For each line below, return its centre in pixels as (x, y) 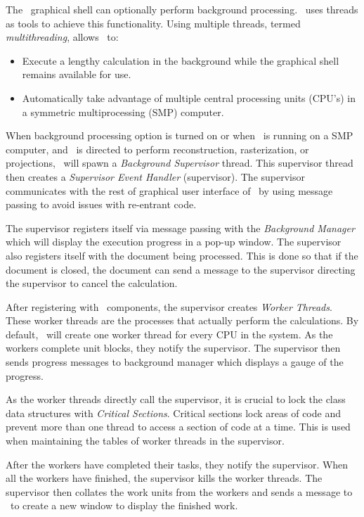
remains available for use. (77, 74)
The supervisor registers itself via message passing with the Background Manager (180, 228)
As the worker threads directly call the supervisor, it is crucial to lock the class (176, 399)
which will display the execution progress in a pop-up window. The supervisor (174, 242)
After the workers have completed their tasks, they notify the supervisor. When (177, 464)
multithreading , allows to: (62, 37)
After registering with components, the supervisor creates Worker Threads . (169, 306)
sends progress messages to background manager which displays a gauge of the (175, 362)
